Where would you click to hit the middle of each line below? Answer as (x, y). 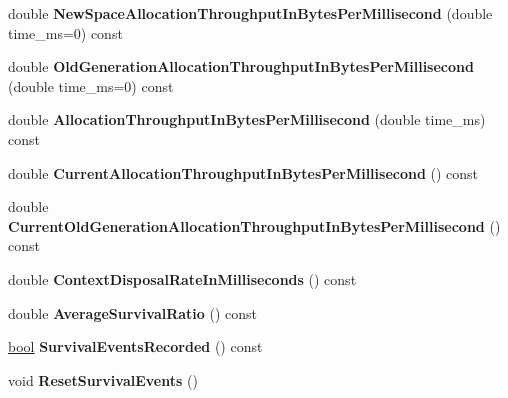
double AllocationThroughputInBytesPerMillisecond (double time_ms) (247, 119)
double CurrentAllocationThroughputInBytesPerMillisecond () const (243, 172)
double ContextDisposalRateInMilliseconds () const (182, 278)
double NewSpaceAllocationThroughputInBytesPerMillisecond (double (250, 13)
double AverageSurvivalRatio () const (133, 312)
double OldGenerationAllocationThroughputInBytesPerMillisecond (241, 66)
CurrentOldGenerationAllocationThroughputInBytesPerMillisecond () (254, 225)
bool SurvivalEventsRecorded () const (135, 346)
